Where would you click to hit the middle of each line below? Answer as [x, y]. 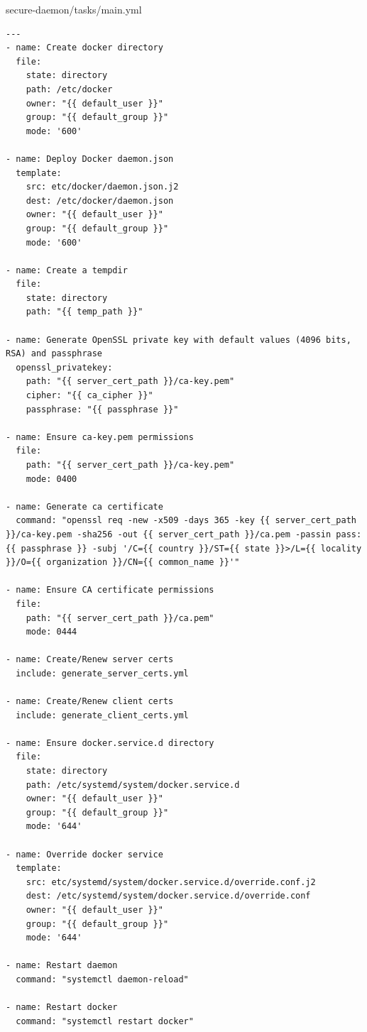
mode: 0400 [51, 479]
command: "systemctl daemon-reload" [102, 979]
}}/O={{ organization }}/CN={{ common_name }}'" [123, 562]
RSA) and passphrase [54, 354]
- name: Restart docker [62, 1008]
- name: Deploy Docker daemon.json [90, 159]
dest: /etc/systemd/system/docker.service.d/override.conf [168, 896]
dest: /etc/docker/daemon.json [100, 201]
